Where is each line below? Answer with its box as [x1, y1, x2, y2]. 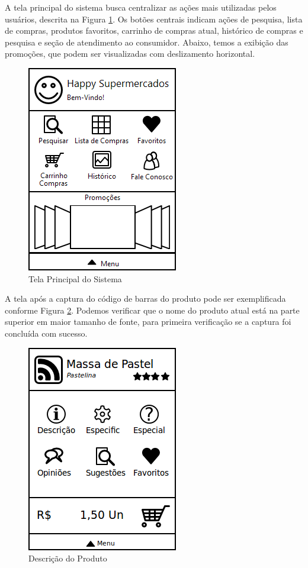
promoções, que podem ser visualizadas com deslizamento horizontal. [5, 47, 255, 60]
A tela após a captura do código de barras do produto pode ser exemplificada [5, 292, 286, 305]
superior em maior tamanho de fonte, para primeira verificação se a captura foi [5, 315, 291, 328]
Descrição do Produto [28, 552, 107, 564]
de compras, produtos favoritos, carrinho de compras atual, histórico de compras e [5, 24, 303, 37]
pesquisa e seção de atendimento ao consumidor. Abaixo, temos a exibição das [5, 35, 288, 48]
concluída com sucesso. [5, 327, 88, 339]
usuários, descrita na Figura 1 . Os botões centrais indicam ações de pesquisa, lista [5, 12, 303, 25]
